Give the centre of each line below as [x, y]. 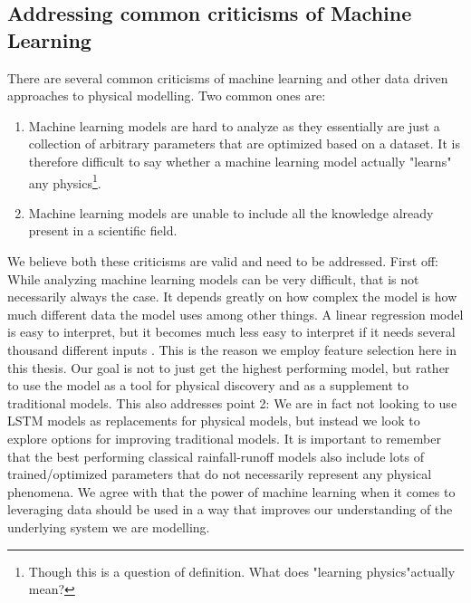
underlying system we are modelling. [109, 526]
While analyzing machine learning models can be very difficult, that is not [213, 278]
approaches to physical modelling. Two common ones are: [167, 96]
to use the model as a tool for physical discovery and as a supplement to [208, 385]
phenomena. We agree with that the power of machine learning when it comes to [231, 491]
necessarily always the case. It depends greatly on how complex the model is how [232, 297]
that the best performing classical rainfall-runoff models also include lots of [216, 456]
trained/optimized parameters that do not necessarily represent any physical [220, 474]
